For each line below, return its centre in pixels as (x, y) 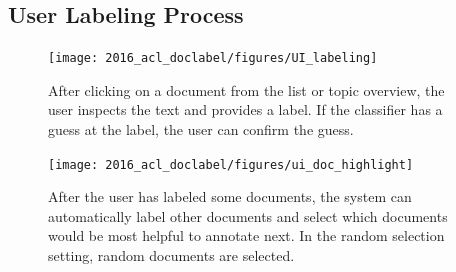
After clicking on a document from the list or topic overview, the (246, 89)
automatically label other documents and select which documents (248, 215)
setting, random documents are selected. (171, 255)
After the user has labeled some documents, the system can (230, 196)
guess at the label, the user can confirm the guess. (201, 129)
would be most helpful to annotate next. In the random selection (246, 235)
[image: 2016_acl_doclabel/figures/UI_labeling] (213, 58)
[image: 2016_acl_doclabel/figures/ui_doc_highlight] (231, 164)
